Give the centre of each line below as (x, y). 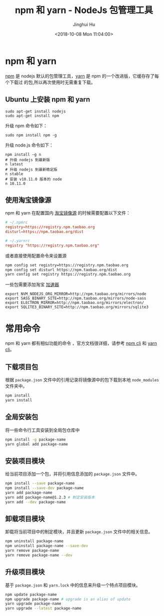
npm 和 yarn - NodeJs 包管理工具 (84, 10)
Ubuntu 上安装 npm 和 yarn (48, 100)
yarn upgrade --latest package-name (43, 608)
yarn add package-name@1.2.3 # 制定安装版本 (50, 497)
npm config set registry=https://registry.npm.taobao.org (67, 265)
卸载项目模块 (25, 519)
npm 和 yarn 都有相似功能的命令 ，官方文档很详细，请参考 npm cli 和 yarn (81, 343)
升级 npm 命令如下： (26, 125)
